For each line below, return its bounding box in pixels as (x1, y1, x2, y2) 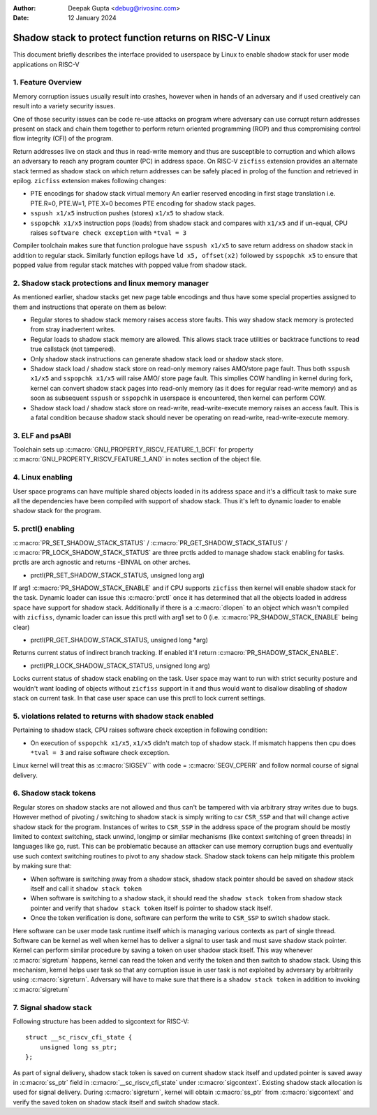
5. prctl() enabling (13, 524, 75, 534)
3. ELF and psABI (13, 431, 71, 440)
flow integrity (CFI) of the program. (13, 134, 114, 143)
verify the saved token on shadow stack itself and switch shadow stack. (13, 1098, 220, 1106)
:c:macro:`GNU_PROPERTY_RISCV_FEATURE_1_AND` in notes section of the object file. (13, 455, 262, 463)
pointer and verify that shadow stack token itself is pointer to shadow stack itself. (30, 904, 272, 912)
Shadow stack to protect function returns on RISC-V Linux (13, 32, 271, 44)
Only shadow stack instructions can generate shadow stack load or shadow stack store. (30, 354, 284, 363)
